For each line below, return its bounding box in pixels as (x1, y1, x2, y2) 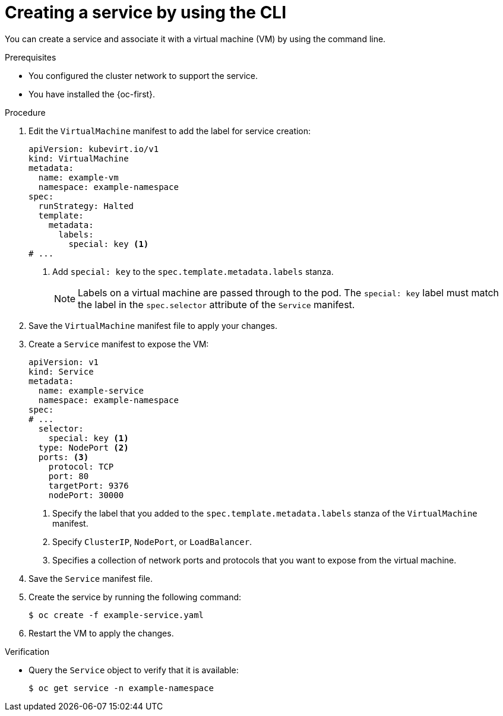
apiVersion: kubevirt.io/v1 (29, 144, 159, 154)
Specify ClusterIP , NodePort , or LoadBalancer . (52, 536, 252, 547)
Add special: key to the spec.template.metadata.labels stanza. (52, 266, 334, 277)
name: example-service (38, 385, 144, 395)
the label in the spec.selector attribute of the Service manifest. (78, 298, 355, 311)
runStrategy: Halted (38, 201, 134, 211)
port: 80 (48, 471, 89, 481)
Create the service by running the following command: (29, 591, 242, 602)
